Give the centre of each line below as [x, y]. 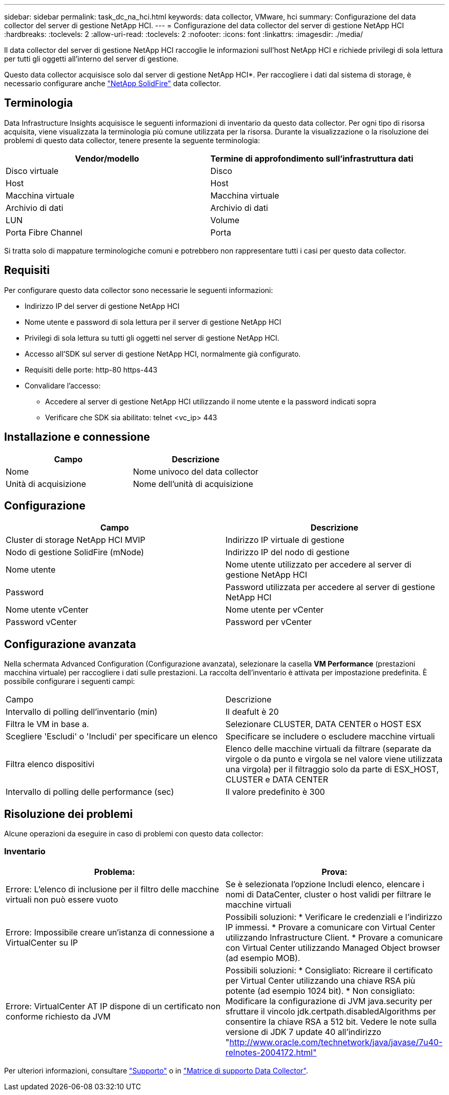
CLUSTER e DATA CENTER [277, 780]
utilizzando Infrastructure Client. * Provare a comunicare [334, 937]
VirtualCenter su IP [42, 942]
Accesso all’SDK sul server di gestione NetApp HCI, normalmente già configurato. [163, 354]
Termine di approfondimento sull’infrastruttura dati [312, 158]
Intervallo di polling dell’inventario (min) [82, 712]
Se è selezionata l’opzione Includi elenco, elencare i [325, 884]
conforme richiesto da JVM [58, 1016]
